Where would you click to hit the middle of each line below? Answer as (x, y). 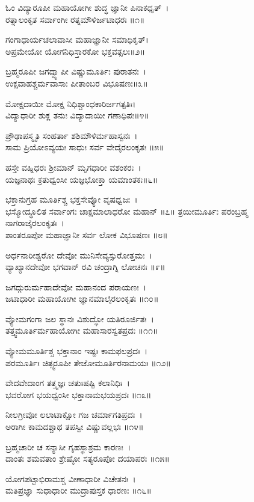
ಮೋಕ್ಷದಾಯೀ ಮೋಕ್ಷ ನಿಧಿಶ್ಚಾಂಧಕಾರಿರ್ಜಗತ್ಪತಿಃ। (71, 103)
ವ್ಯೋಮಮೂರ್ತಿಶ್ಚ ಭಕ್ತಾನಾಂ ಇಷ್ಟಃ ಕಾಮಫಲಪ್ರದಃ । (76, 351)
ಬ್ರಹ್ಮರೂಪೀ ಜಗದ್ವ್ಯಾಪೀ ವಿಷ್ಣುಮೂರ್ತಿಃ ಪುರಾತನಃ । (76, 71)
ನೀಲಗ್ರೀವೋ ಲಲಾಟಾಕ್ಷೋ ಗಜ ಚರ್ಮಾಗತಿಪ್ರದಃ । (74, 415)
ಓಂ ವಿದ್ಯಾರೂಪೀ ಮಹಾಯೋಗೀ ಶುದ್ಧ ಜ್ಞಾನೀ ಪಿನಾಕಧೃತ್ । (87, 7)
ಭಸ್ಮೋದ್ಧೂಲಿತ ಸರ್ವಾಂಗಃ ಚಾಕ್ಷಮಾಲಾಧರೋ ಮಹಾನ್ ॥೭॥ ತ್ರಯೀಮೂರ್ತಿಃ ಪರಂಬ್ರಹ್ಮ (127, 211)
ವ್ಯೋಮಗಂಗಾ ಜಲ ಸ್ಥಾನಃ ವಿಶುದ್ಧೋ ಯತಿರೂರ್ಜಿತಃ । (80, 318)
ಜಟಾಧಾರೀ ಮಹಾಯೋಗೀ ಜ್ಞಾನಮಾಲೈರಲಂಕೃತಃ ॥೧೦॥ (82, 298)
